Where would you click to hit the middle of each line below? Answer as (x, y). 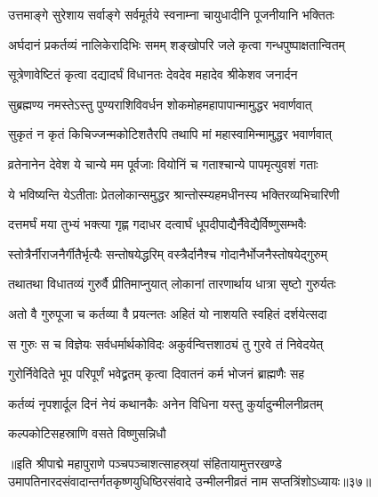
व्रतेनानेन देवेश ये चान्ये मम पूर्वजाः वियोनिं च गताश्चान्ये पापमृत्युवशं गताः (163, 163)
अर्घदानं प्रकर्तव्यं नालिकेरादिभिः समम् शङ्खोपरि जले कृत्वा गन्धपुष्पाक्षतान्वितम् (177, 44)
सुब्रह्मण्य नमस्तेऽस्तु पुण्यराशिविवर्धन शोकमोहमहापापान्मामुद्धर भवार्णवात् (160, 104)
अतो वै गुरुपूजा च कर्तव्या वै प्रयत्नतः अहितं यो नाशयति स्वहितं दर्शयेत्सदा (168, 313)
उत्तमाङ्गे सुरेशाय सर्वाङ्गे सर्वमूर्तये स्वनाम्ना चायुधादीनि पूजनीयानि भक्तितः (171, 14)
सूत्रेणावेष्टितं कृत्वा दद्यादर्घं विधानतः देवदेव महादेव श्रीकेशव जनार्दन (153, 74)
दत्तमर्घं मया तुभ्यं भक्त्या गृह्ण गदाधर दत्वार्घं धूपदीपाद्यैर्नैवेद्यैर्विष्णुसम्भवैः (157, 224)
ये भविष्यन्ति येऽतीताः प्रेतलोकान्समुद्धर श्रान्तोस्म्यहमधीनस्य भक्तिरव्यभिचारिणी (174, 194)
